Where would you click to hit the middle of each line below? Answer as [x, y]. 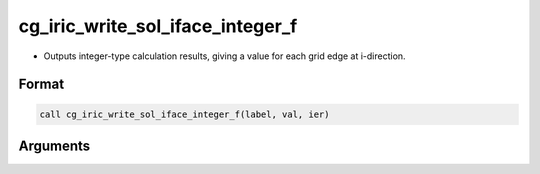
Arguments [54, 145]
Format [41, 84]
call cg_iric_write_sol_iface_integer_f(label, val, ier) [184, 114]
